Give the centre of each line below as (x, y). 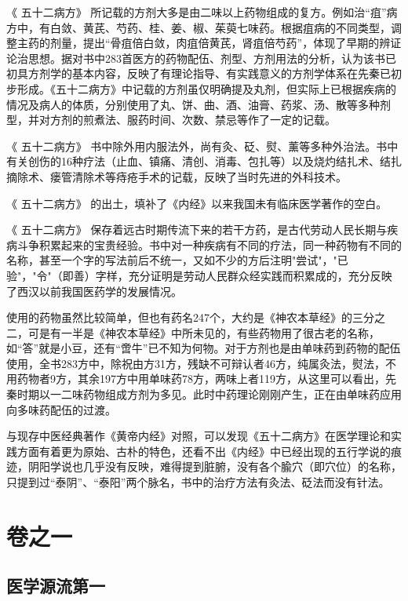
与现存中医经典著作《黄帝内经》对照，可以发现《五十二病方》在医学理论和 (199, 436)
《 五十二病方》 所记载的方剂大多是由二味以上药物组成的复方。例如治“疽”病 (202, 12)
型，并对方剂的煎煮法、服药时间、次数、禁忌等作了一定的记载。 (171, 120)
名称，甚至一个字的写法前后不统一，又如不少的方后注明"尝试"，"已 (177, 260)
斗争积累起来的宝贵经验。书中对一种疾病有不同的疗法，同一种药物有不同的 (209, 244)
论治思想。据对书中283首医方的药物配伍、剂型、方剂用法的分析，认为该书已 (201, 58)
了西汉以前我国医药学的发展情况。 (94, 291)
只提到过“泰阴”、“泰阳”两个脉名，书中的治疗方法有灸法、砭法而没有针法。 (198, 482)
